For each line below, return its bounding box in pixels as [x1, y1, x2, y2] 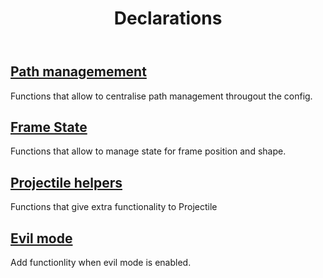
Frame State [10, 119, 88, 136]
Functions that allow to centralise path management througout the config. [10, 90, 313, 102]
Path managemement [10, 63, 147, 81]
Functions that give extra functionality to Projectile [10, 201, 218, 213]
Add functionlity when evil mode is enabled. [10, 257, 192, 269]
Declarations [113, 7, 223, 30]
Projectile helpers [10, 174, 123, 191]
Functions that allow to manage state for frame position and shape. [10, 145, 287, 157]
